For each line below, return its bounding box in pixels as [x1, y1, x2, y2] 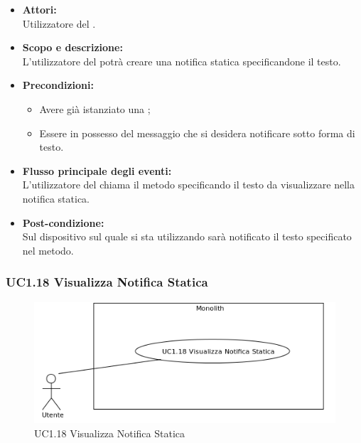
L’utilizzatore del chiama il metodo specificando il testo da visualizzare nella [22, 177, 355, 192]
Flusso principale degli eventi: [22, 163, 172, 178]
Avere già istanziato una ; [39, 101, 151, 116]
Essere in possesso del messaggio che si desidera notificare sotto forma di [39, 125, 355, 140]
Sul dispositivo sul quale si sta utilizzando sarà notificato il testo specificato [22, 229, 352, 244]
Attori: [22, 2, 57, 16]
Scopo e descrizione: [22, 40, 123, 55]
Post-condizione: [22, 215, 104, 230]
